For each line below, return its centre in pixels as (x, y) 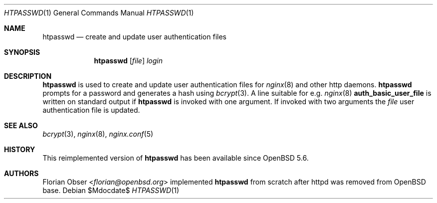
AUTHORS (21, 173)
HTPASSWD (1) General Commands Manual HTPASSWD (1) (99, 13)
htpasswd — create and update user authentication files (134, 37)
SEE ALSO (21, 125)
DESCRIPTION (28, 76)
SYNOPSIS (22, 52)
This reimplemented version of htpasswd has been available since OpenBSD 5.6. (176, 158)
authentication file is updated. (91, 110)
